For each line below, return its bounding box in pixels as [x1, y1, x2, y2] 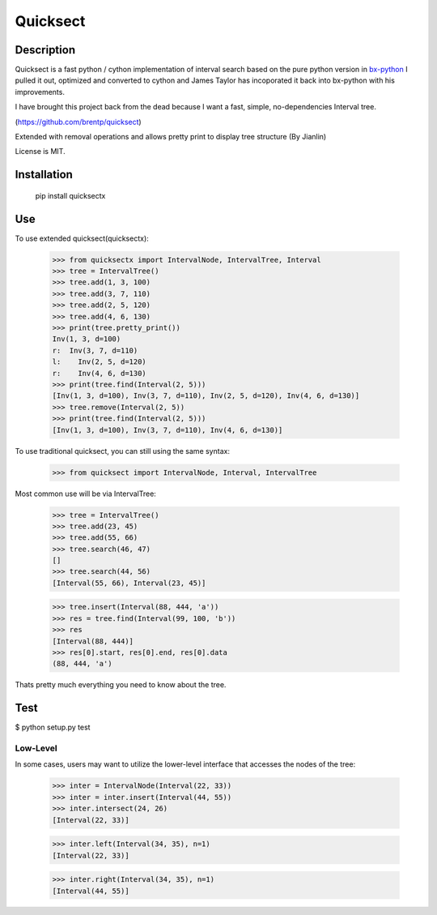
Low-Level [15, 742, 58, 754]
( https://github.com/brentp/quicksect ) [15, 117, 142, 126]
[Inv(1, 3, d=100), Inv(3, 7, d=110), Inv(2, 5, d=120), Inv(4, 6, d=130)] [52, 391, 360, 400]
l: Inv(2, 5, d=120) [52, 357, 147, 366]
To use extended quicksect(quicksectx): [15, 233, 149, 243]
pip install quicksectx [35, 190, 106, 200]
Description [15, 43, 76, 57]
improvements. [15, 87, 65, 96]
